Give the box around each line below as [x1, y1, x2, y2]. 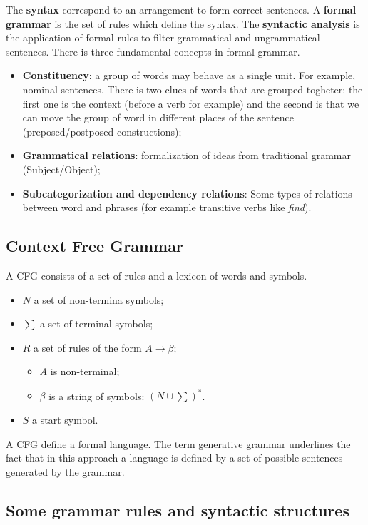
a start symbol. [32, 412, 98, 427]
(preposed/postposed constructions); [22, 123, 182, 138]
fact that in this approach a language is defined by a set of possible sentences [6, 450, 343, 465]
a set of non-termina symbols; [34, 292, 164, 307]
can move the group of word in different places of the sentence [22, 110, 294, 125]
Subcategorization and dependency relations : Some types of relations [22, 185, 352, 200]
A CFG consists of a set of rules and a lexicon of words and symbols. [6, 267, 307, 282]
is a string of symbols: [48, 388, 145, 403]
